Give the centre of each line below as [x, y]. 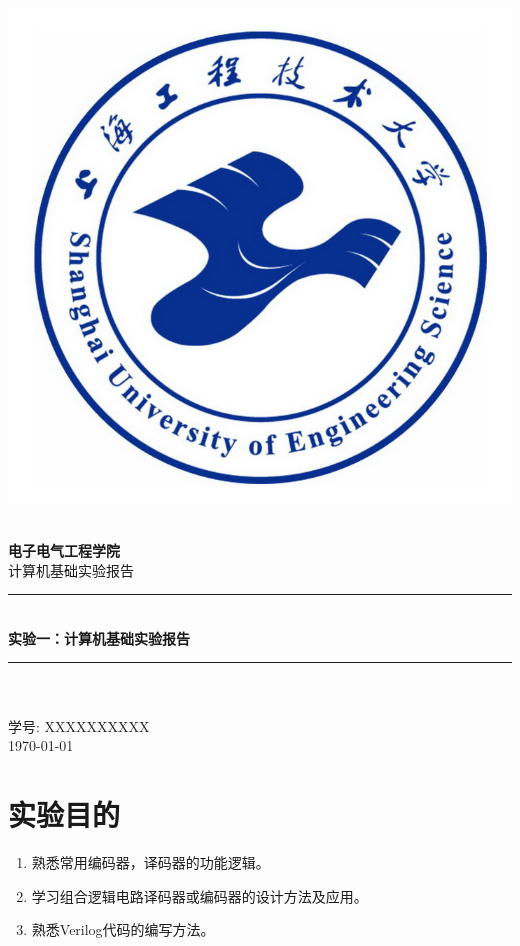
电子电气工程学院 [64, 550]
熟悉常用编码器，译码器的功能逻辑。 [150, 861]
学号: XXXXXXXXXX [79, 725]
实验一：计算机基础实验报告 [99, 637]
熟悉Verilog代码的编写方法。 [123, 929]
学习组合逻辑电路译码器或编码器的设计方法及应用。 [199, 895]
